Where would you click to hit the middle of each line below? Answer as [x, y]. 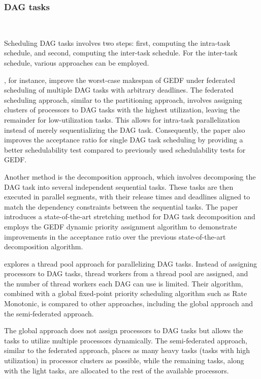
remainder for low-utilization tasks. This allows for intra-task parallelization [122, 119]
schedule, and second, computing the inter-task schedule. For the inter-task [121, 53]
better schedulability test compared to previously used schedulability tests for [125, 149]
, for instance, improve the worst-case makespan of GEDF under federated [120, 80]
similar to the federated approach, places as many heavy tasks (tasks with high [127, 350]
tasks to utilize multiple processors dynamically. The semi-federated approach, [126, 340]
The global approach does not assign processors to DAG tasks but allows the [124, 330]
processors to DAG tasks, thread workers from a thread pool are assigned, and [126, 273]
